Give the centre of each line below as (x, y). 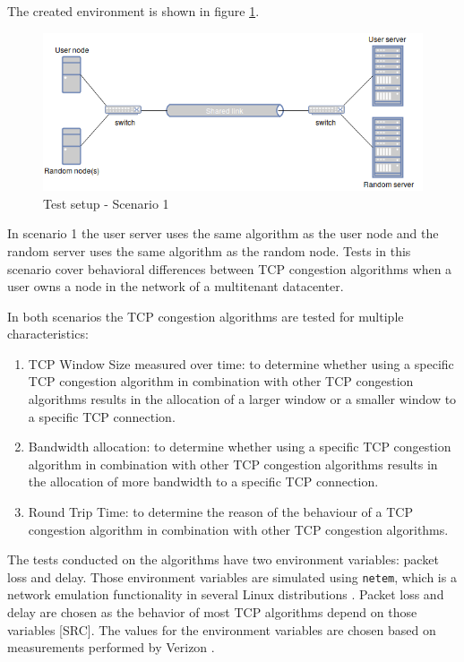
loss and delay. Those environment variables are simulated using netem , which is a (232, 576)
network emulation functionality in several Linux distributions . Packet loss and (226, 594)
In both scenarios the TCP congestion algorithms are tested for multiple (206, 316)
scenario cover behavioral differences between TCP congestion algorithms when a (230, 268)
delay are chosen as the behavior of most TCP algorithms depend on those (212, 612)
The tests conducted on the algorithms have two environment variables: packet (223, 559)
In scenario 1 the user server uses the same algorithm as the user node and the (223, 233)
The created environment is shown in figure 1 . (133, 11)
